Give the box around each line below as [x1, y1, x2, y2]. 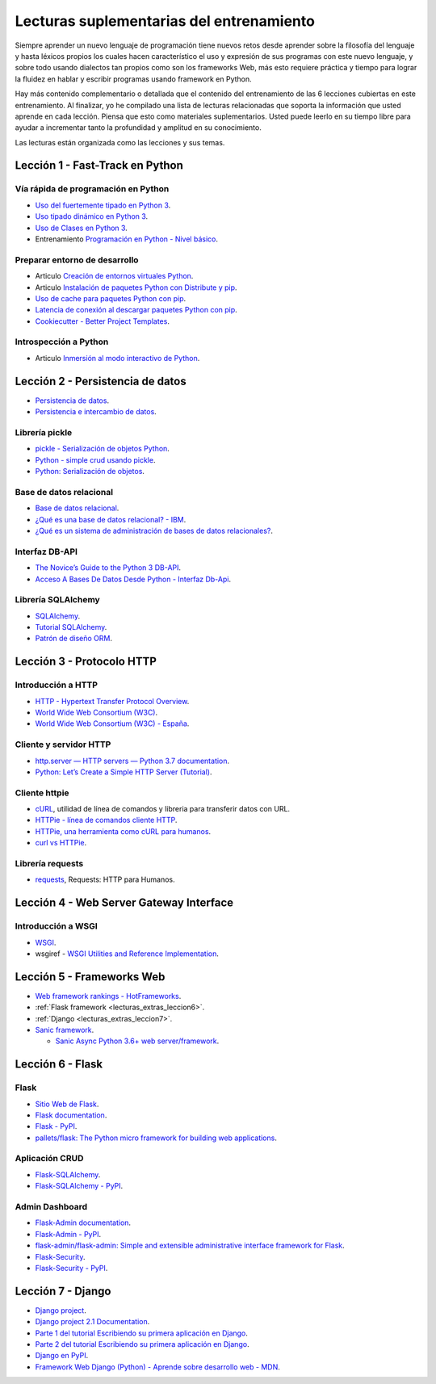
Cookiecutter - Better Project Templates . [35, 316, 170, 326]
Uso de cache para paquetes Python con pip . [35, 293, 186, 303]
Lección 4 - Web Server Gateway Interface [15, 896, 234, 910]
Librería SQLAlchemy [15, 594, 100, 606]
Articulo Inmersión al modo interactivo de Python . [35, 353, 200, 363]
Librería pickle [15, 426, 73, 438]
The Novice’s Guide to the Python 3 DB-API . [35, 563, 182, 572]
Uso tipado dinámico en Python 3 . [35, 212, 149, 221]
